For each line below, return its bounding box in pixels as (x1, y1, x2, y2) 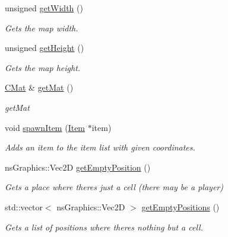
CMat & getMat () (5, 81, 74, 94)
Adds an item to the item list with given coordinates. (5, 141, 195, 153)
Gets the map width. (5, 21, 78, 34)
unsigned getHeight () (5, 41, 84, 54)
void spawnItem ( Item (5, 121, 85, 133)
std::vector (5, 200, 43, 213)
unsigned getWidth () (5, 2, 83, 14)
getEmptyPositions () (141, 200, 220, 213)
